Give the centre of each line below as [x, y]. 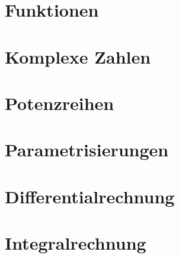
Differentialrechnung [90, 196]
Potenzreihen [60, 103]
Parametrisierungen [87, 150]
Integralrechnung [76, 243]
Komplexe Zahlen [78, 56]
